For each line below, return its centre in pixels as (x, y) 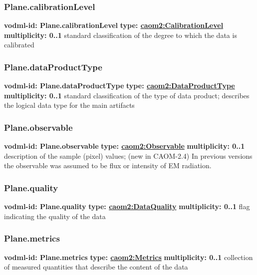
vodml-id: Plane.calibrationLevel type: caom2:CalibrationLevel (114, 25)
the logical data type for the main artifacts (69, 105)
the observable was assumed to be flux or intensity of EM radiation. (108, 165)
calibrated (19, 45)
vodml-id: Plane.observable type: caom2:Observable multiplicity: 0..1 (125, 146)
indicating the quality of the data (55, 216)
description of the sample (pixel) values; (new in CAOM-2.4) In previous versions (128, 155)
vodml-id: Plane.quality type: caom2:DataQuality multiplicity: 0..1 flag (127, 206)
